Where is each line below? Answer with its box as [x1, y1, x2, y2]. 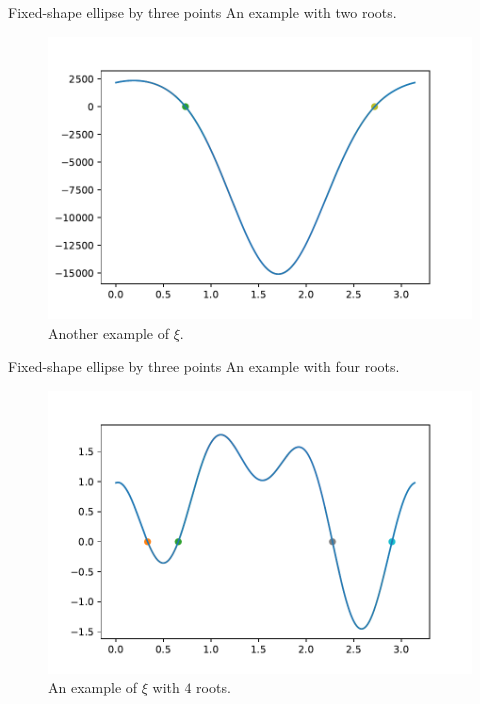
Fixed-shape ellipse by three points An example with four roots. [8, 356, 400, 377]
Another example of [48, 322, 169, 343]
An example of [48, 677, 138, 698]
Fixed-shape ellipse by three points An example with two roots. [8, 2, 397, 22]
